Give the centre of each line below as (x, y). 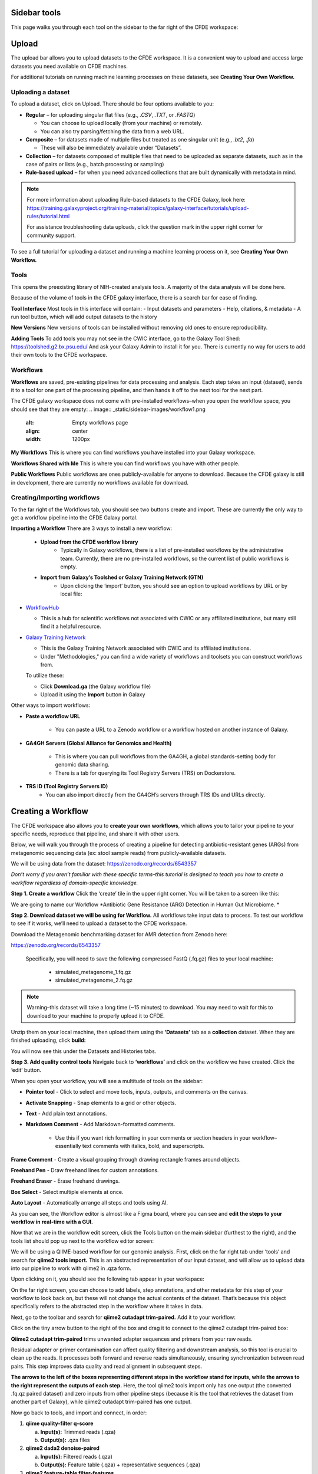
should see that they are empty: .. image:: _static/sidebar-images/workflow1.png (108, 409)
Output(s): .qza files (65, 1440)
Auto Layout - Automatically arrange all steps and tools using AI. (90, 1203)
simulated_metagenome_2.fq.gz (94, 980)
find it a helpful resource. (71, 626)
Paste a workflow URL (53, 716)
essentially (68, 1146)
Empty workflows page (100, 423)
